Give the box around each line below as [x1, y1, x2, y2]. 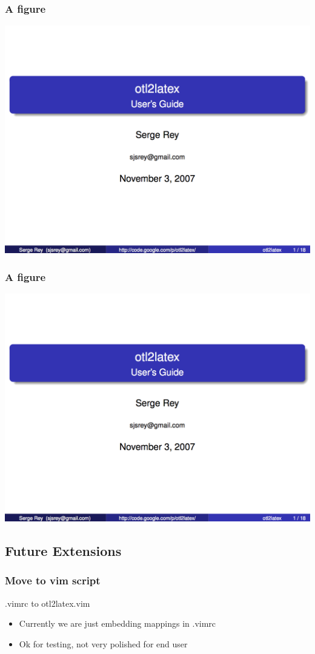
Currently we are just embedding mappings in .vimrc [19, 617, 216, 630]
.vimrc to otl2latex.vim [5, 596, 90, 609]
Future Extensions [5, 541, 122, 560]
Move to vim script [5, 573, 101, 588]
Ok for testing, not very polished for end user [19, 637, 188, 650]
